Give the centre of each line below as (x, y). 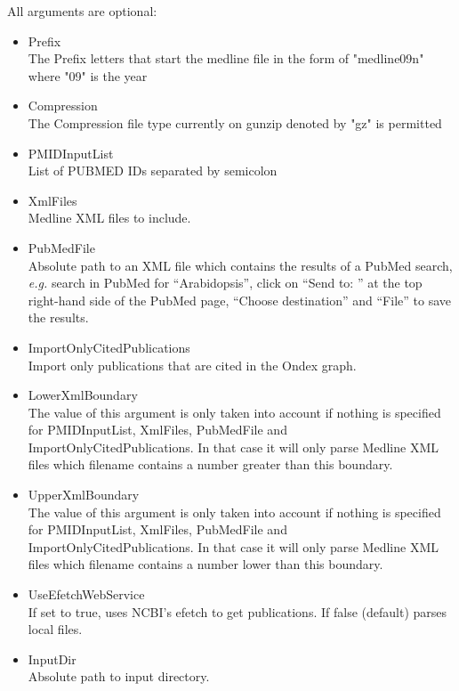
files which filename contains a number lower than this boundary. (205, 564)
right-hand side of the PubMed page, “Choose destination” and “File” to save (239, 300)
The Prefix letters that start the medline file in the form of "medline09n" (226, 58)
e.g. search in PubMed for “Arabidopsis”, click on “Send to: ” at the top (225, 283)
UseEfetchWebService (86, 594)
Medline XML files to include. (109, 218)
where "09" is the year (88, 75)
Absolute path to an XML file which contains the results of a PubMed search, (240, 265)
